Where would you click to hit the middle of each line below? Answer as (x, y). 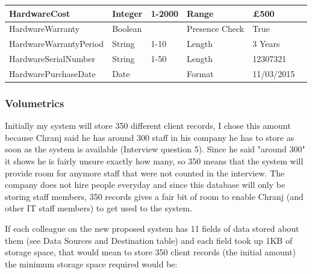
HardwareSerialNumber (52, 59)
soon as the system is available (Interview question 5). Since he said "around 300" (155, 149)
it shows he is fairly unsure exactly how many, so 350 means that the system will (154, 160)
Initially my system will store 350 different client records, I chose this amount (148, 126)
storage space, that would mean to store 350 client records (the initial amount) (151, 252)
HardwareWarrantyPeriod (57, 44)
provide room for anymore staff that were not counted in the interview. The (145, 173)
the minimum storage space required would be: (91, 263)
